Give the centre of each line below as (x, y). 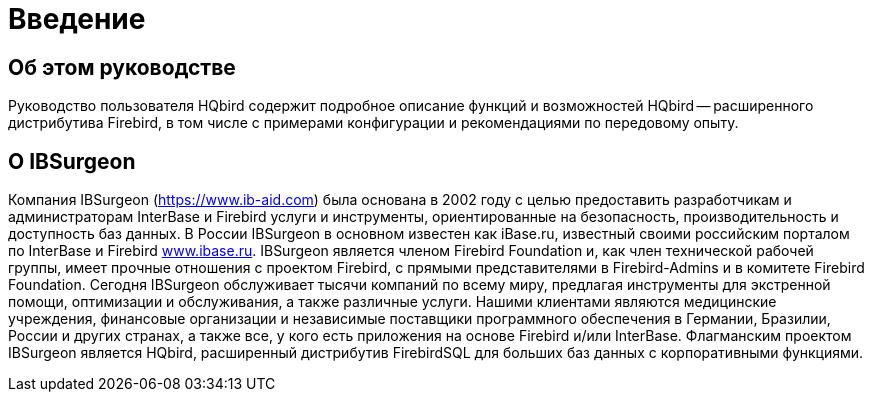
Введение (77, 19)
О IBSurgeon (72, 161)
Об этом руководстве (122, 67)
